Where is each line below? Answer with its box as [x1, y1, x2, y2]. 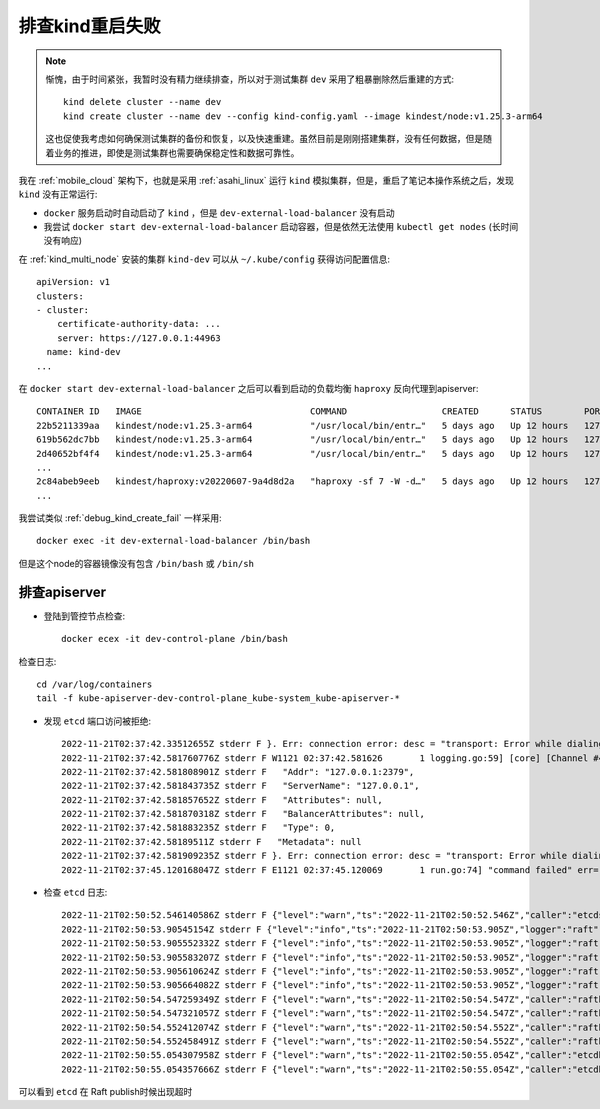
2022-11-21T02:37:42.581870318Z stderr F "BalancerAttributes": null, [61, 808, 425, 820]
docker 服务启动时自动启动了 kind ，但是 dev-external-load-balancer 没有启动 [43, 206, 395, 219]
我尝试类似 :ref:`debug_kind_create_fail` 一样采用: [18, 512, 222, 524]
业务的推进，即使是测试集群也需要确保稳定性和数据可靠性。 [53, 146, 300, 159]
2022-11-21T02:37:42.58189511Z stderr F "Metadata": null [61, 836, 362, 847]
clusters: [36, 290, 84, 302]
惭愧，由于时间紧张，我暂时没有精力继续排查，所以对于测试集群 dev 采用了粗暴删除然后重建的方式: [45, 73, 455, 85]
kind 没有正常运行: [18, 188, 98, 200]
